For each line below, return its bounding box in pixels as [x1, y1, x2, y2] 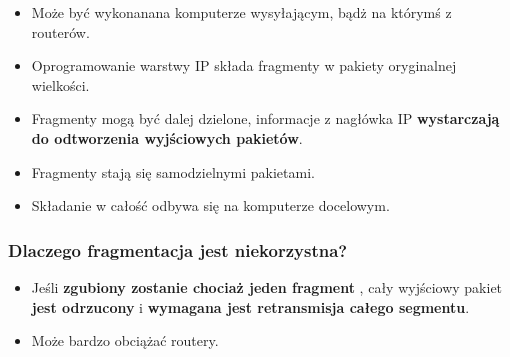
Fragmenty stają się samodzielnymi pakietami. [31, 161, 315, 182]
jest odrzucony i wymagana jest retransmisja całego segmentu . [31, 296, 470, 317]
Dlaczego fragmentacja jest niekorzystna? [8, 237, 348, 262]
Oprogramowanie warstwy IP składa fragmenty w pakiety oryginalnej [31, 55, 457, 76]
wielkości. [31, 74, 90, 95]
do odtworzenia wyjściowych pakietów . [31, 127, 303, 148]
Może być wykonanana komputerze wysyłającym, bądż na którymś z [31, 2, 452, 22]
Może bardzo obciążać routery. [31, 330, 219, 351]
